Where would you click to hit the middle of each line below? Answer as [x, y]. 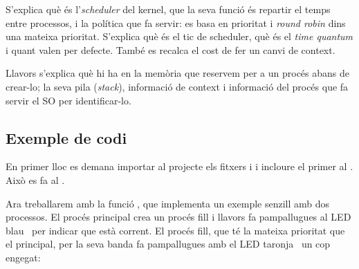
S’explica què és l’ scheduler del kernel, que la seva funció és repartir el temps [168, 9]
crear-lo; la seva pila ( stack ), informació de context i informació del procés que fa [177, 86]
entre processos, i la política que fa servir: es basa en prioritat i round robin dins [176, 22]
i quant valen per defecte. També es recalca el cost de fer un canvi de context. [171, 49]
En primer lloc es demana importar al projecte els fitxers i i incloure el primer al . [179, 166]
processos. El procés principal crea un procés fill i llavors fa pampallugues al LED [178, 217]
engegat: [23, 257]
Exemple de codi [66, 137]
